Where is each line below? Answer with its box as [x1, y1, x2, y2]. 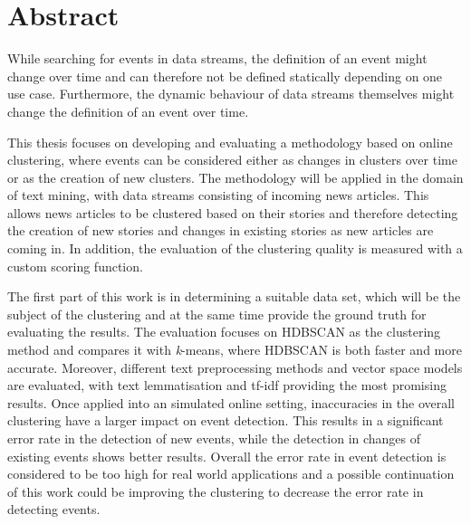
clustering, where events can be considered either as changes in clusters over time [7, 150, 457, 169]
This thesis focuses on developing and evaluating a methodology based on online [7, 132, 453, 151]
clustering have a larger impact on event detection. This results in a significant [7, 411, 444, 430]
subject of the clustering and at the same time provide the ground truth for [7, 304, 427, 323]
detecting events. [7, 500, 101, 519]
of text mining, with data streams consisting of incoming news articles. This [7, 186, 429, 205]
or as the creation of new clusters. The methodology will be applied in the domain [7, 167, 464, 186]
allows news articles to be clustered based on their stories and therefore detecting [7, 203, 458, 222]
